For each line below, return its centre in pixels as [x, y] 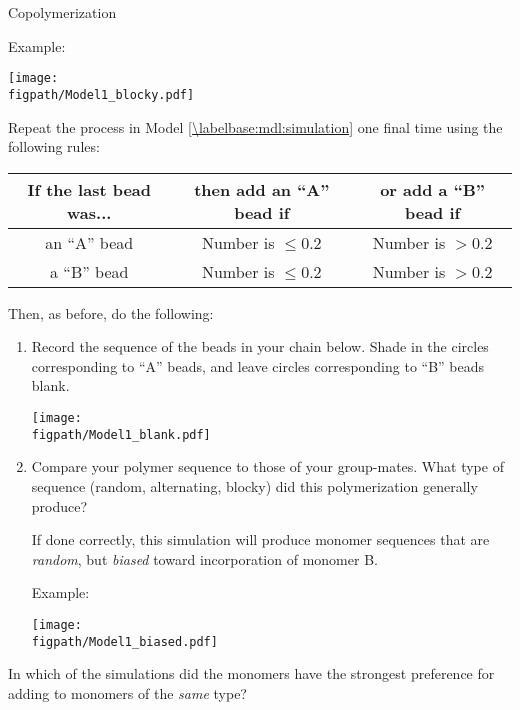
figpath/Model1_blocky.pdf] [101, 94]
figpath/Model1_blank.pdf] [121, 434]
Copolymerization [62, 12]
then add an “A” [262, 189]
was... [89, 212]
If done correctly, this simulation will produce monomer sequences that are [260, 539]
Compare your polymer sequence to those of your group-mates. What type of [267, 466]
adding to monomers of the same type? [127, 692]
